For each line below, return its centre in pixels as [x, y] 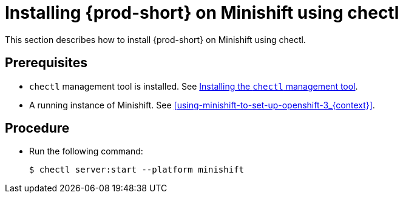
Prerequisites [46, 63]
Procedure [37, 128]
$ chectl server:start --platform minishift [137, 170]
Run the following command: [86, 151]
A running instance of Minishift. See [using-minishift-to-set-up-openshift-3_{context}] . [202, 105]
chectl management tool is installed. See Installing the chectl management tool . [194, 86]
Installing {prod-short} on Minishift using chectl [202, 13]
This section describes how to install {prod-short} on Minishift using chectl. [155, 39]
